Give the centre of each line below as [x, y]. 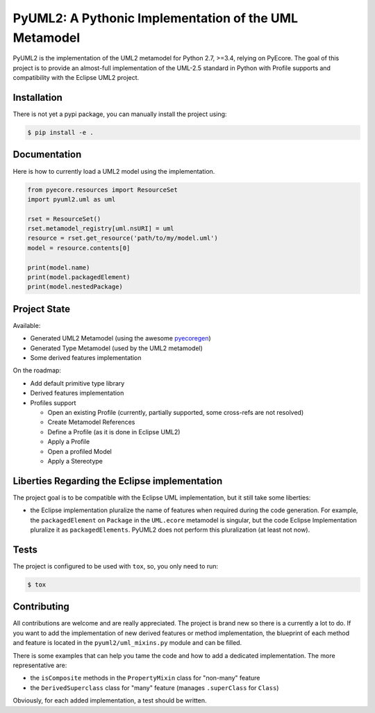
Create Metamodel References [91, 422]
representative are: [40, 665]
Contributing [41, 607]
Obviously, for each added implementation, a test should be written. [110, 700]
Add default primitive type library [77, 383]
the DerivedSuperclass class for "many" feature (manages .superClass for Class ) [155, 687]
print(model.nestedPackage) [75, 287]
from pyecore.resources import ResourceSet [103, 190]
